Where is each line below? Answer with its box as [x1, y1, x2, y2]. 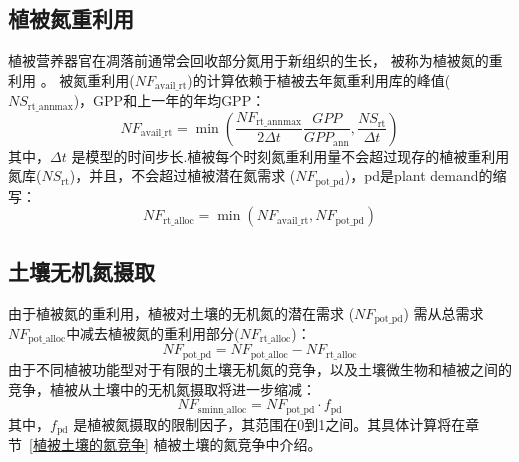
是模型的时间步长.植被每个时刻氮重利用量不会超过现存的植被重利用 [71, 145, 510, 166]
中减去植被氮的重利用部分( [66, 323, 240, 343]
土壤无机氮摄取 [8, 255, 155, 286]
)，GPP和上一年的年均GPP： [73, 90, 266, 111]
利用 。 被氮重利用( [8, 69, 135, 90]
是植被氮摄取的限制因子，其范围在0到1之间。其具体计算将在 [73, 413, 466, 434]
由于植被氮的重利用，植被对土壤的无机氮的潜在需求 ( [8, 302, 355, 323]
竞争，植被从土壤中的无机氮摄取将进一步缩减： [8, 378, 316, 399]
